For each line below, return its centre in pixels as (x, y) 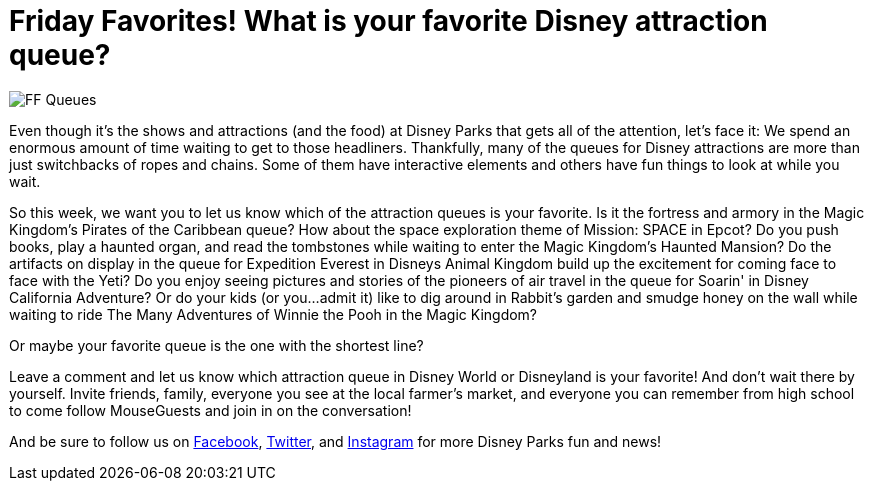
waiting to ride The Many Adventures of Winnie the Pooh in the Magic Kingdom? (273, 314)
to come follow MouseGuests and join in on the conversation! (210, 410)
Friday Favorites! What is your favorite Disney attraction (388, 21)
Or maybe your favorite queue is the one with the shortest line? (216, 345)
